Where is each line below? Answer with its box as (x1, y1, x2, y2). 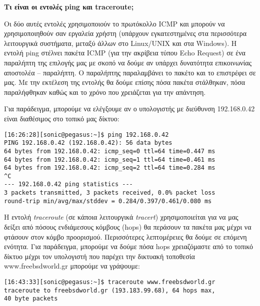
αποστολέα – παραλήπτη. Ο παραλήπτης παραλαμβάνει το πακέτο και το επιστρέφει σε (4, 67, 256, 77)
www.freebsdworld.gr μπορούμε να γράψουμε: (4, 261, 140, 271)
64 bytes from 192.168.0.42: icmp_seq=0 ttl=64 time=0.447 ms (4, 147, 215, 155)
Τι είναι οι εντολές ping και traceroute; (4, 1, 134, 11)
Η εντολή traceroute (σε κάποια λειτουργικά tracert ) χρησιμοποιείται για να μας (4, 212, 238, 222)
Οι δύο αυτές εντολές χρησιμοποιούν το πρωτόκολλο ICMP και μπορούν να (4, 18, 225, 28)
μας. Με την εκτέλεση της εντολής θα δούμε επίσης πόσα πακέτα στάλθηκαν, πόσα (4, 77, 245, 87)
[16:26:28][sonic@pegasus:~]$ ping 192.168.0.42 (4, 131, 169, 138)
